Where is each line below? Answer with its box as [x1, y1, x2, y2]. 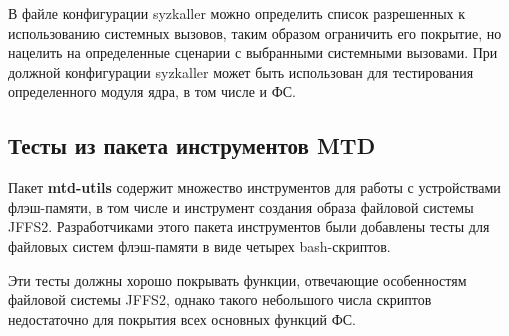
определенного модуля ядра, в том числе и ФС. [8, 81, 296, 102]
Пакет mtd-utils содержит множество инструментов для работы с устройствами [8, 177, 501, 198]
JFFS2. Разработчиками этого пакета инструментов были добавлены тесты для [8, 216, 490, 237]
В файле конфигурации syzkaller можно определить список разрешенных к [8, 3, 466, 23]
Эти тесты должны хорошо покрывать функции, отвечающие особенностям [8, 269, 467, 290]
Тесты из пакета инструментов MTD [8, 130, 376, 161]
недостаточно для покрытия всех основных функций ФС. [8, 308, 357, 329]
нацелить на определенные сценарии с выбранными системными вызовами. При [8, 42, 498, 63]
